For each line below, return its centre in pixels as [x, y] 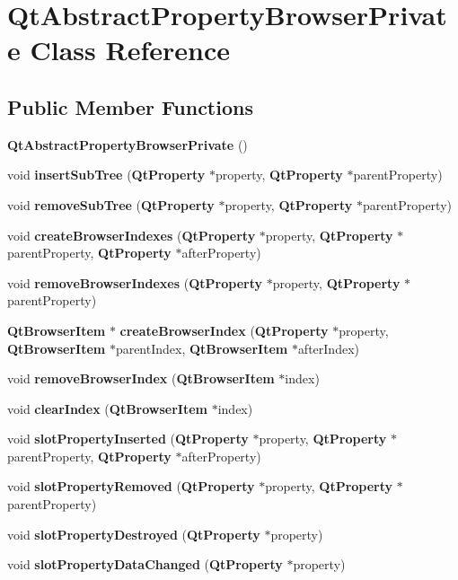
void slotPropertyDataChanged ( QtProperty [145, 564]
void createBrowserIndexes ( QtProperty [132, 235]
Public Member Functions [130, 106]
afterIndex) [328, 348]
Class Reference [130, 50]
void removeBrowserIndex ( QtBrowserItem [141, 378]
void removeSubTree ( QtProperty [111, 204]
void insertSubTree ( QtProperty [106, 175]
